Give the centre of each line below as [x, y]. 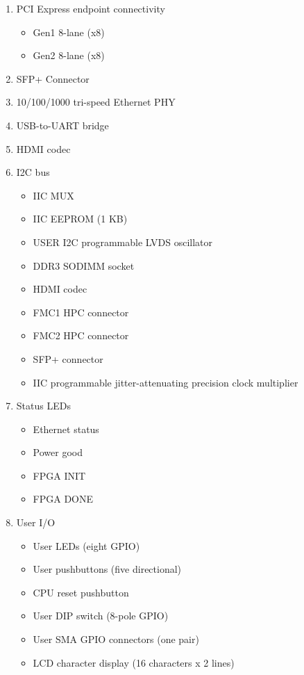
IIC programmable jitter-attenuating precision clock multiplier [166, 382]
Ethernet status [66, 429]
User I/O [36, 522]
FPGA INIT [59, 475]
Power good [58, 452]
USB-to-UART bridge [62, 125]
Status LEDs [43, 406]
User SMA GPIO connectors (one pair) [116, 639]
